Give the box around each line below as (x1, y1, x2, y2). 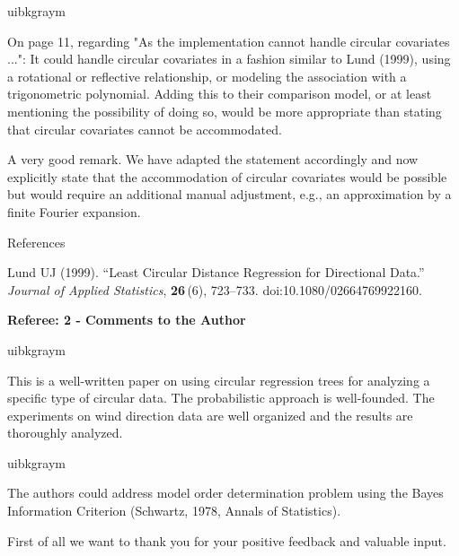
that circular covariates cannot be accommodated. (7, 119, 282, 138)
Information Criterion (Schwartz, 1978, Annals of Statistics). (7, 501, 341, 520)
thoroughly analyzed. (7, 423, 123, 442)
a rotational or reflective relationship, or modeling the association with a (7, 66, 407, 85)
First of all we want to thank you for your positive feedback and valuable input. (7, 531, 446, 550)
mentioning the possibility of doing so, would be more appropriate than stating (7, 101, 442, 120)
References (7, 232, 66, 251)
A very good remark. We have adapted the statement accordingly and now (7, 150, 419, 169)
